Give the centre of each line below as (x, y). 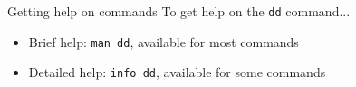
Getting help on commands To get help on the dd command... (179, 11)
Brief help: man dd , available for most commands (164, 41)
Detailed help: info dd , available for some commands (177, 72)
